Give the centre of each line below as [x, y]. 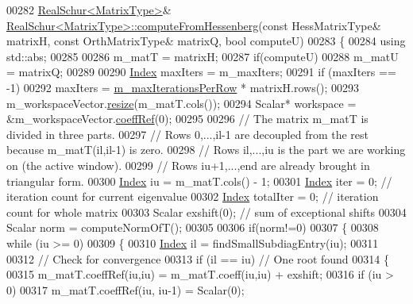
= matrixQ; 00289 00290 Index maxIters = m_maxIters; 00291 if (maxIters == [201, 72]
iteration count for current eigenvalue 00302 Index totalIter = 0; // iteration [193, 196]
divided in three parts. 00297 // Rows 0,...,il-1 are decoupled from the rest [188, 134]
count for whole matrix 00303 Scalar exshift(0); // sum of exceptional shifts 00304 [206, 212]
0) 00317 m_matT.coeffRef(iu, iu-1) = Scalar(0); [125, 289]
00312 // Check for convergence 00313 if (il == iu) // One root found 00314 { [198, 258]
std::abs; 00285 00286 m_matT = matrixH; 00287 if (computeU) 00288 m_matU [203, 56]
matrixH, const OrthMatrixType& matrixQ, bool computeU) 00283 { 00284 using [206, 41]
